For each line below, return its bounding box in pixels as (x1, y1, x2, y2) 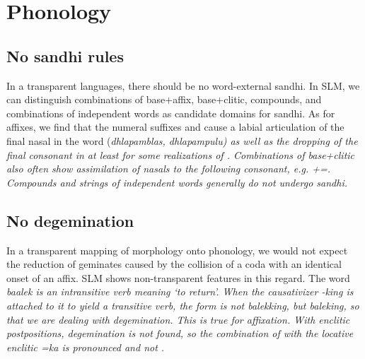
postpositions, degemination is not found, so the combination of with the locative (6, 326, 354, 341)
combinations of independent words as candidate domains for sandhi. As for (6, 105, 335, 120)
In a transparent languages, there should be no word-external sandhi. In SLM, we (6, 78, 360, 93)
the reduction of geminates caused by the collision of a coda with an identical (6, 257, 342, 271)
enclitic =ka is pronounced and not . (6, 339, 165, 354)
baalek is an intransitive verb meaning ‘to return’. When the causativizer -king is (6, 284, 354, 299)
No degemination (6, 209, 134, 231)
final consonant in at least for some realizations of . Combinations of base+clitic (6, 147, 355, 162)
